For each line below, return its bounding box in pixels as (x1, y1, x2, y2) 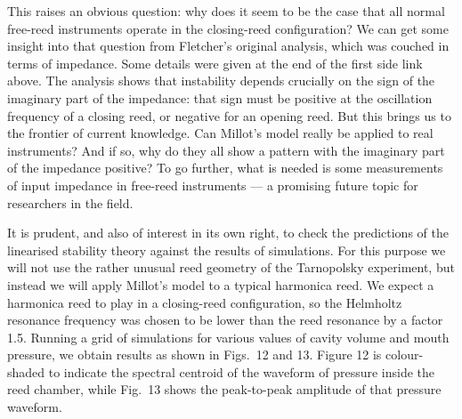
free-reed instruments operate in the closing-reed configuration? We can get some (7, 19, 449, 37)
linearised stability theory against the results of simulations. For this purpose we (7, 240, 446, 259)
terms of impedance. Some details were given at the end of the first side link (7, 53, 423, 72)
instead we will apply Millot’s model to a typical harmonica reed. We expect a (7, 275, 434, 294)
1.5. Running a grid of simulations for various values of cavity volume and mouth (7, 327, 450, 346)
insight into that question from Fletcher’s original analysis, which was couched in (7, 36, 450, 55)
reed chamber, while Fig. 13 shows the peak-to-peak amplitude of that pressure (7, 380, 442, 399)
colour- (385, 345, 424, 364)
